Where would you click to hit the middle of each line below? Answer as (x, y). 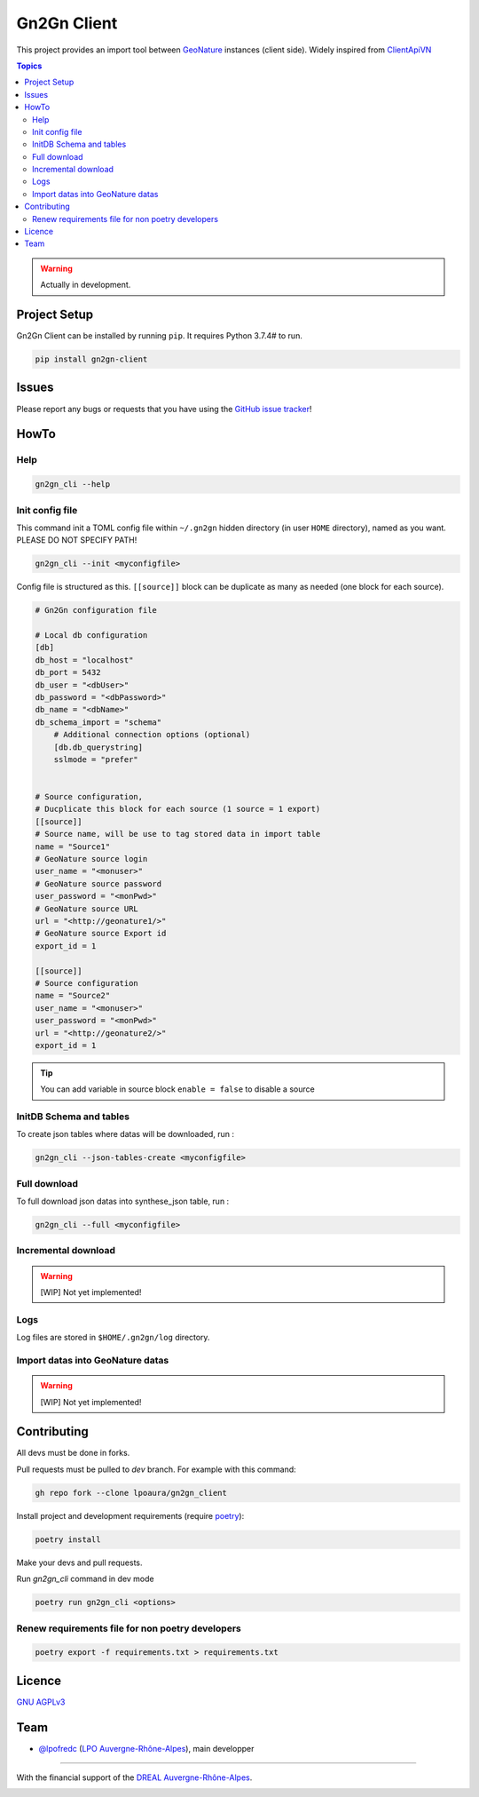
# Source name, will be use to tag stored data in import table (178, 834)
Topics (29, 66)
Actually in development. (86, 285)
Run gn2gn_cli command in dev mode (85, 1579)
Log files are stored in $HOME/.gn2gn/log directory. (113, 1338)
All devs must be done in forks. (73, 1453)
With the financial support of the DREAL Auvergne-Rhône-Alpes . (134, 1777)
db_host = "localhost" (84, 660)
